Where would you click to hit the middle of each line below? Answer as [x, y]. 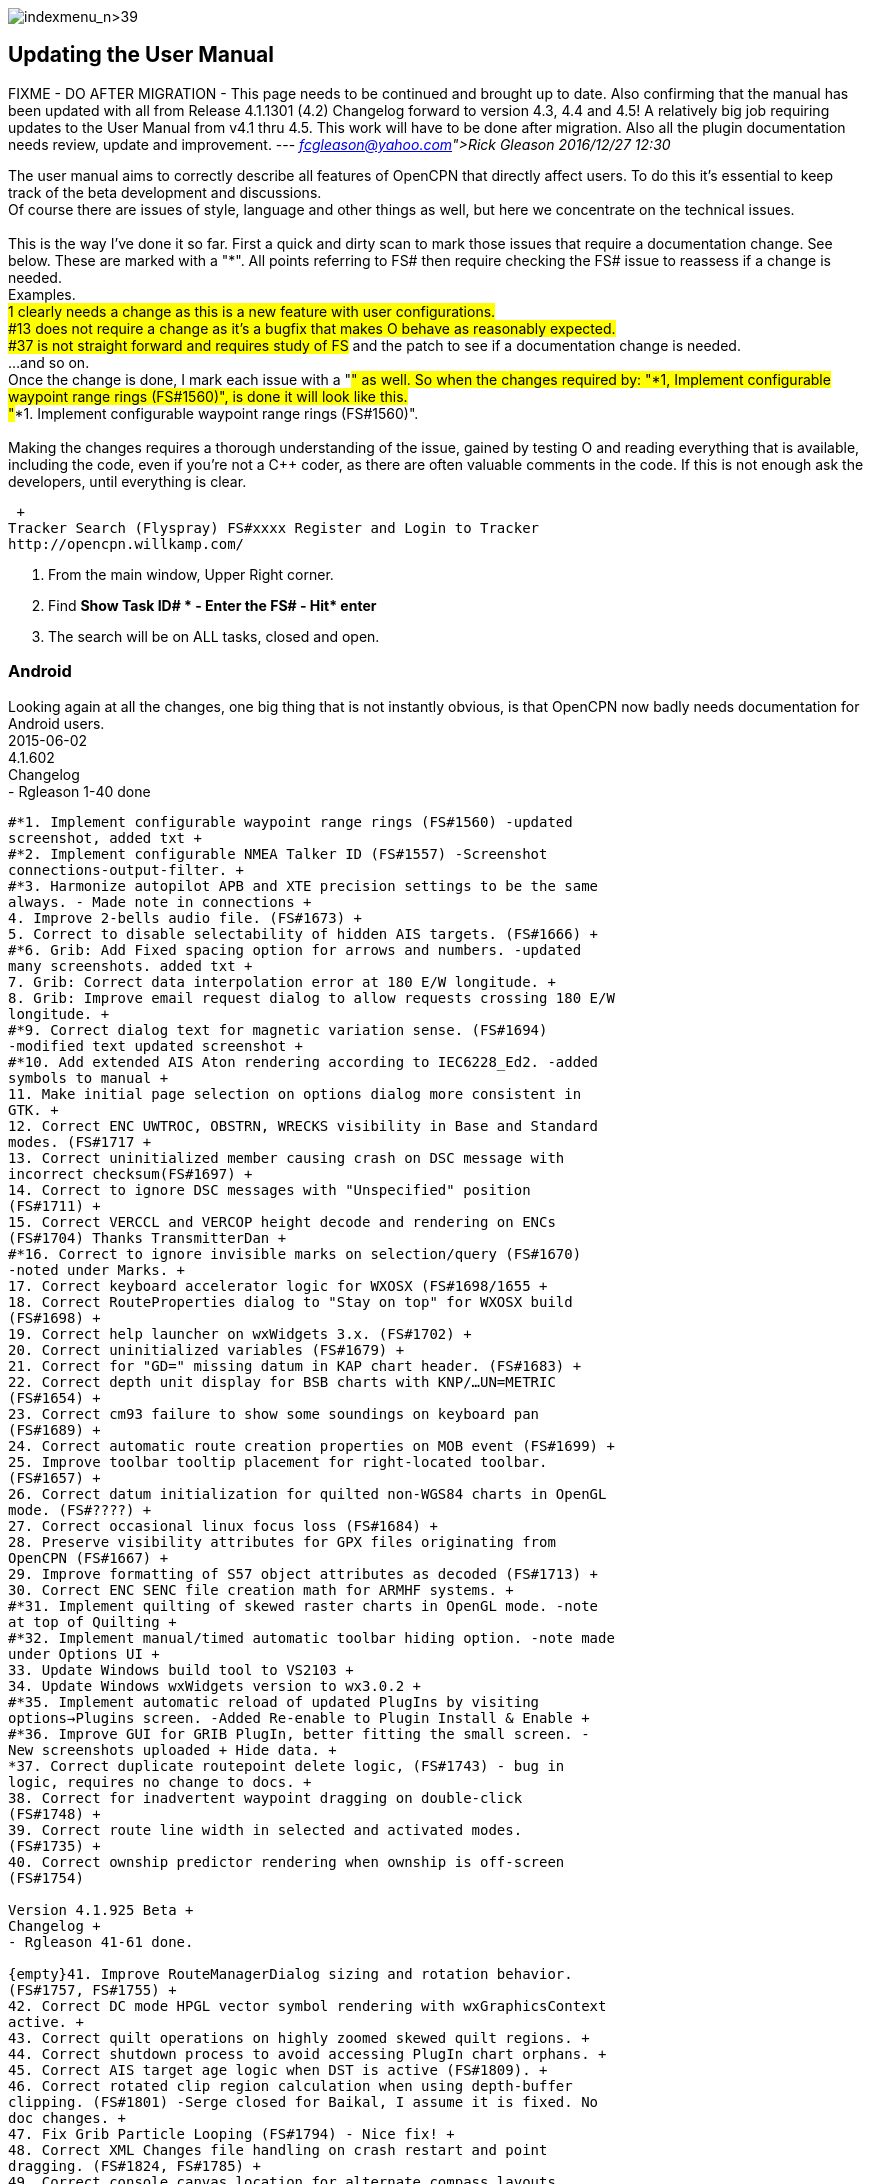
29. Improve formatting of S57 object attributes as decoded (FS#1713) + [303, 1573]
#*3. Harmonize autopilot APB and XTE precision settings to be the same [303, 885]
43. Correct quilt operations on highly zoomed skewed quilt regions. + [299, 2037]
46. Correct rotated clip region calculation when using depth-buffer [290, 2085]
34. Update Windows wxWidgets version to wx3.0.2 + [215, 1685]
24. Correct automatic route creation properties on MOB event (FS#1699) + [311, 1445]
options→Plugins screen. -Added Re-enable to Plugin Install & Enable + [299, 1717]
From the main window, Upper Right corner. [191, 574]
